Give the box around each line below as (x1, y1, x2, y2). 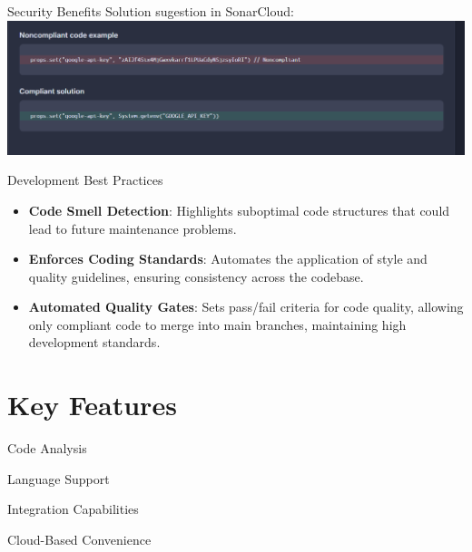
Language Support (7, 469, 110, 488)
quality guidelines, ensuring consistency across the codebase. (28, 266, 364, 286)
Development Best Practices (7, 170, 163, 189)
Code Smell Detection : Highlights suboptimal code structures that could (28, 200, 450, 219)
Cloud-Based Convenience (7, 529, 152, 548)
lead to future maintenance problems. (28, 218, 237, 237)
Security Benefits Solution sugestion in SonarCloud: (7, 2, 294, 20)
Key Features (7, 386, 177, 423)
